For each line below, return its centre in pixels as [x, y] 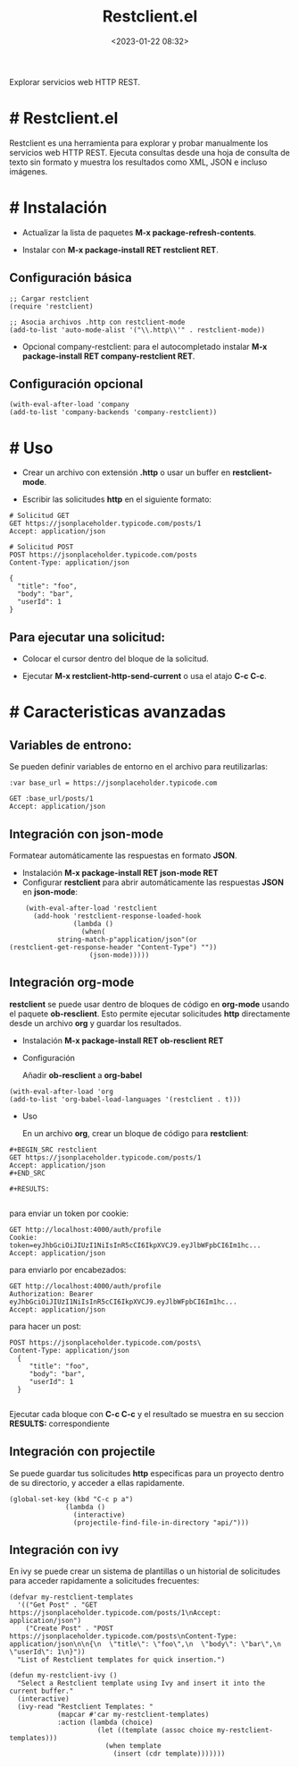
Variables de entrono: [71, 745]
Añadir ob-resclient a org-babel [82, 1075]
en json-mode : [50, 892]
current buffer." [42, 1691]
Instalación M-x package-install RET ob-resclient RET [123, 1041]
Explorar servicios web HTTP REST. [75, 81]
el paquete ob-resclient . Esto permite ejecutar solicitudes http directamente [150, 1014]
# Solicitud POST [42, 548]
